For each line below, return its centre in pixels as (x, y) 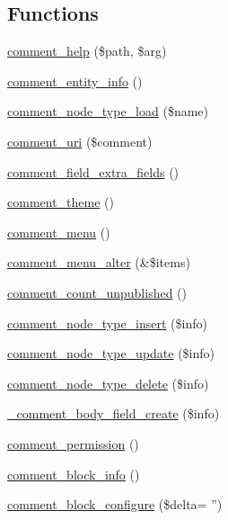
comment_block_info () (74, 474)
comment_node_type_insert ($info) (107, 323)
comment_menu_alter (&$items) (99, 262)
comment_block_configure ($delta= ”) (115, 504)
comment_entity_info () (75, 81)
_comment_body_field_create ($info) (114, 413)
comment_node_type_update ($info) (111, 353)
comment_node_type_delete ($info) (108, 383)
